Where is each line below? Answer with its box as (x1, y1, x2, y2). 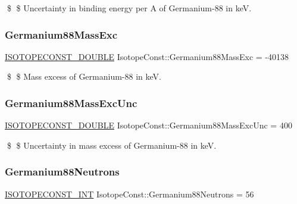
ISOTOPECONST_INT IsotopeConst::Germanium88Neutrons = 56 (5, 187, 254, 200)
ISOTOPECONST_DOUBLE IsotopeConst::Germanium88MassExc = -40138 (5, 50, 289, 62)
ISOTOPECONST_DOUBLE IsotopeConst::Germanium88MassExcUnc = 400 (5, 119, 292, 131)
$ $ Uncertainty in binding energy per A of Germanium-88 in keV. (7, 2, 252, 14)
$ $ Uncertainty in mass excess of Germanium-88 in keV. (7, 139, 217, 151)
